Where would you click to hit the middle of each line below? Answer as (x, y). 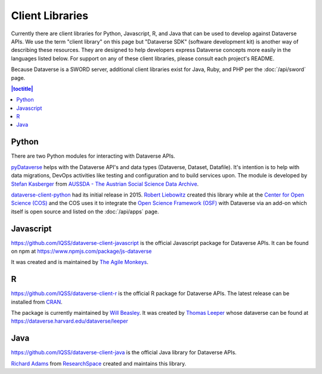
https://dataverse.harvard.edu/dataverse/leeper (69, 321)
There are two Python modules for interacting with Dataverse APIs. (93, 156)
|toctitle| (22, 88)
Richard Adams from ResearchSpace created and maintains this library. (99, 363)
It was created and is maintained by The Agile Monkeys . (80, 262)
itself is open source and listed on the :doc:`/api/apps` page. (85, 211)
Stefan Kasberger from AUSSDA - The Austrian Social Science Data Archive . (105, 184)
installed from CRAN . (37, 302)
